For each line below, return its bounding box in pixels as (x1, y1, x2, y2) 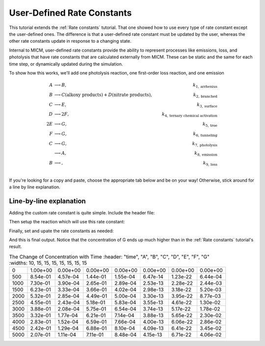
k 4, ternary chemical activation (161, 111, 218, 118)
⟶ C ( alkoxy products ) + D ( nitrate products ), (54, 92, 152, 98)
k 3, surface (196, 102, 218, 108)
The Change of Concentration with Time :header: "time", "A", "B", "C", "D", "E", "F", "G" (9, 253, 210, 260)
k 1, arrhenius (193, 82, 218, 89)
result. (9, 243, 22, 250)
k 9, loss (203, 160, 218, 167)
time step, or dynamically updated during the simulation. (9, 61, 123, 67)
